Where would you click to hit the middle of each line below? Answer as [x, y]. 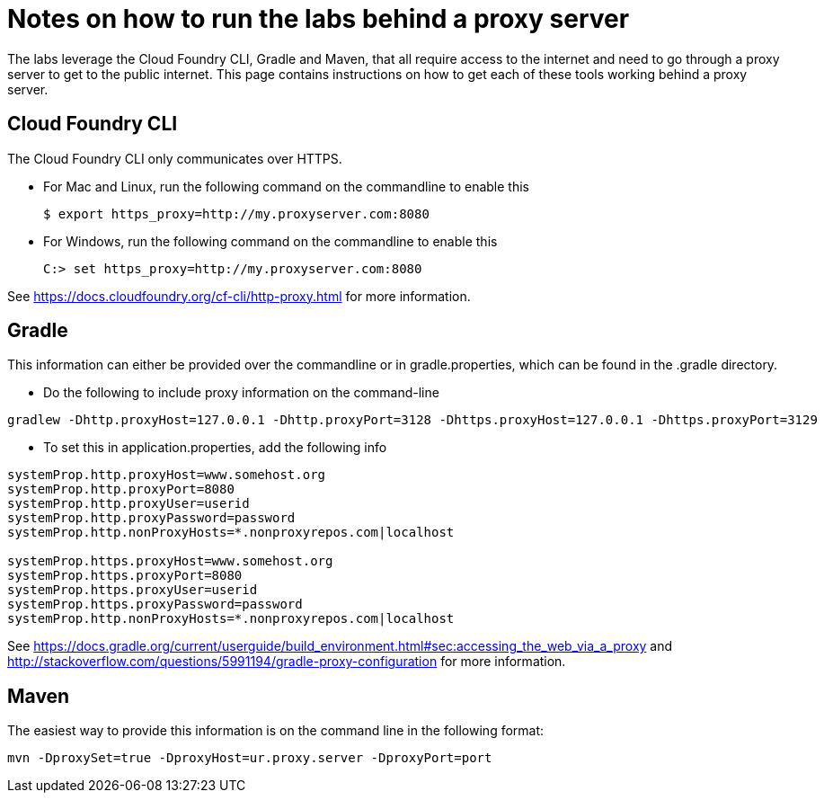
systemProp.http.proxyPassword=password [151, 518]
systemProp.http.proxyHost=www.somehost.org [167, 475]
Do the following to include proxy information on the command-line [241, 393]
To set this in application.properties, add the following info [215, 448]
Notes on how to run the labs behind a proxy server [319, 19]
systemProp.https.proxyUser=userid [133, 590]
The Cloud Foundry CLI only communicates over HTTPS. [175, 158]
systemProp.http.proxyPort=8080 [121, 489]
